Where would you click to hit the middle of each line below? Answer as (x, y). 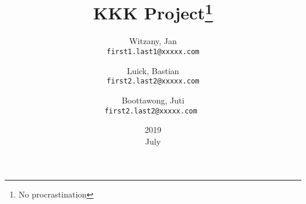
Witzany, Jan (153, 41)
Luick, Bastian (153, 70)
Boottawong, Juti (153, 100)
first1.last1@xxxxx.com (153, 52)
